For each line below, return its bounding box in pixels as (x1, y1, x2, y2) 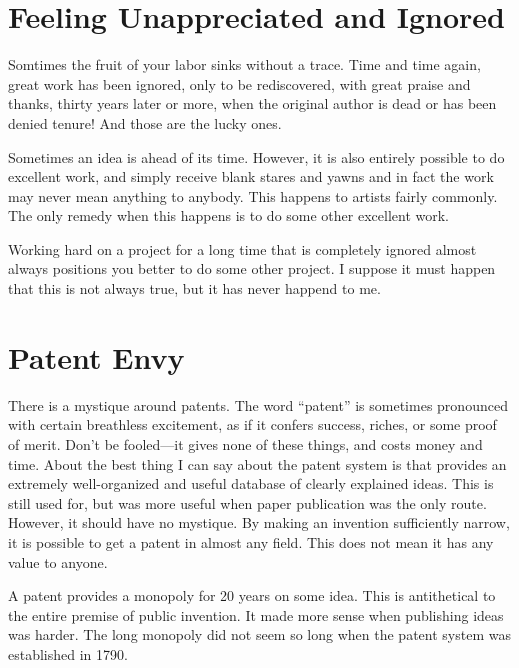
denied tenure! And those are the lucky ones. (8, 112, 282, 133)
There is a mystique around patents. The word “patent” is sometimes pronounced (8, 394, 508, 415)
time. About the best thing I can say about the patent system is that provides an (8, 453, 507, 474)
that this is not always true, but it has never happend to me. (8, 278, 381, 299)
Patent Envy (8, 336, 185, 377)
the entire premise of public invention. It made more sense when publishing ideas (8, 604, 504, 625)
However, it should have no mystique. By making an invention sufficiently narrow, (8, 512, 510, 533)
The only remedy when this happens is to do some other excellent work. (8, 205, 449, 226)
